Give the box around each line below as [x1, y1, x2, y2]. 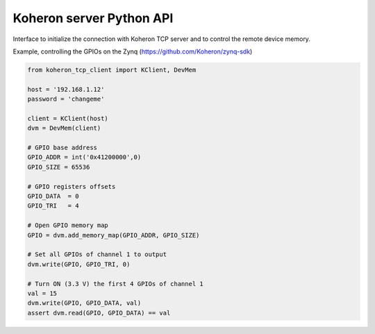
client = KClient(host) [27, 115, 109, 122]
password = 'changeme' [27, 95, 105, 103]
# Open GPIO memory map [27, 222, 109, 229]
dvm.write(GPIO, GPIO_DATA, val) [27, 299, 142, 307]
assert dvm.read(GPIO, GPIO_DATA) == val [27, 309, 171, 317]
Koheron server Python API [12, 10, 174, 26]
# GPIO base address [27, 144, 97, 152]
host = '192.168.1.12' [27, 85, 105, 93]
